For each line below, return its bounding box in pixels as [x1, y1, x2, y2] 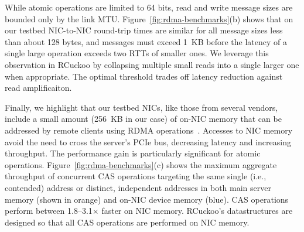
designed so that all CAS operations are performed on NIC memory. [5, 216, 250, 228]
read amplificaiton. [5, 81, 72, 94]
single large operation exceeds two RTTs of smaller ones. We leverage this [5, 47, 269, 59]
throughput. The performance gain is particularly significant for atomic [5, 147, 261, 159]
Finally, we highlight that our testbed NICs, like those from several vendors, [5, 101, 278, 113]
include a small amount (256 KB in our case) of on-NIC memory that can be [5, 112, 282, 125]
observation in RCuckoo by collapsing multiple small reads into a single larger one [5, 58, 299, 70]
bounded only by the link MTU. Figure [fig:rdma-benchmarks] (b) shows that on [5, 12, 293, 25]
